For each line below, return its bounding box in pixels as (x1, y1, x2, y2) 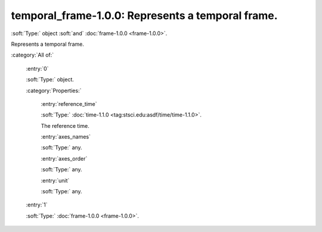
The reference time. (41, 122, 89, 129)
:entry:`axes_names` (41, 133, 91, 140)
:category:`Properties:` (26, 87, 82, 94)
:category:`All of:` (11, 51, 54, 59)
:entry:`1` (26, 201, 48, 208)
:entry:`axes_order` (41, 155, 88, 162)
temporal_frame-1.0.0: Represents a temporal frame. (11, 9, 278, 22)
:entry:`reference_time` (41, 100, 98, 107)
